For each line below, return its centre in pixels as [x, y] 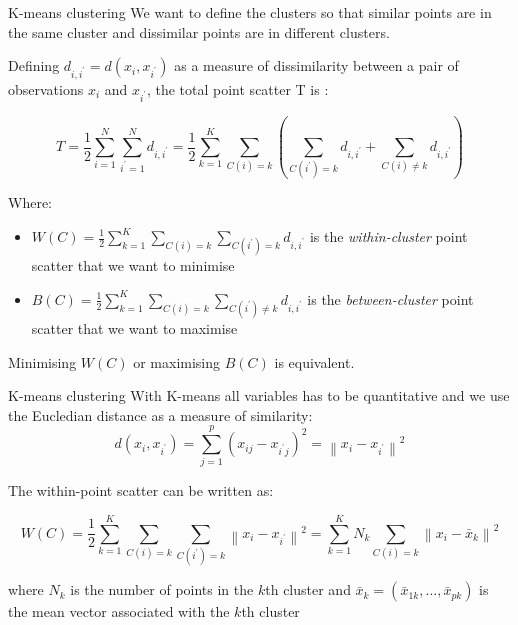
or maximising [177, 361]
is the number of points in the [162, 589]
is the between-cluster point [390, 298]
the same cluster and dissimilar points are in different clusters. [199, 31]
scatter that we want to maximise [134, 327]
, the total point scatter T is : [237, 88]
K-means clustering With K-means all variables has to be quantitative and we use [259, 395]
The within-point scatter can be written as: [141, 490]
